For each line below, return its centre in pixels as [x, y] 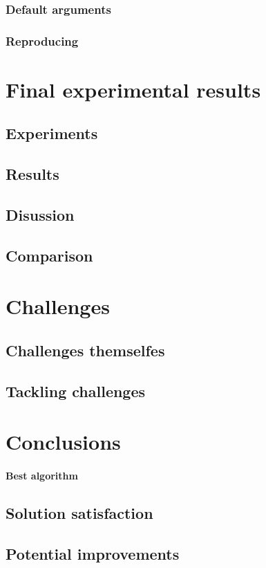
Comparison [49, 255]
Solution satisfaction [79, 513]
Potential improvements [93, 553]
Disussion [40, 215]
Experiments [52, 133]
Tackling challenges [76, 391]
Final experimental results [133, 89]
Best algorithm [42, 476]
